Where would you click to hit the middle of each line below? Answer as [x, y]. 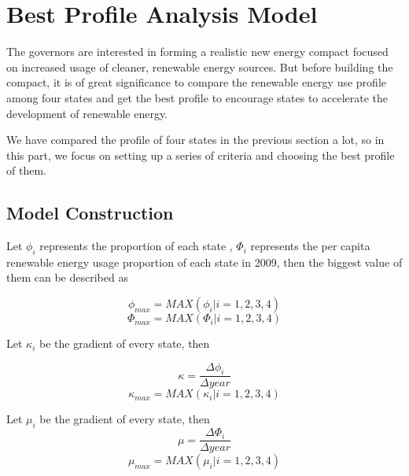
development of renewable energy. [87, 113]
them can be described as [67, 277]
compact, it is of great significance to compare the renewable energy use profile [196, 82]
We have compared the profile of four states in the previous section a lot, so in [195, 140]
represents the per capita [310, 246]
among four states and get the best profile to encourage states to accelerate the [197, 97]
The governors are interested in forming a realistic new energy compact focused [197, 52]
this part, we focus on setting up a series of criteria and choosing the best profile [201, 155]
